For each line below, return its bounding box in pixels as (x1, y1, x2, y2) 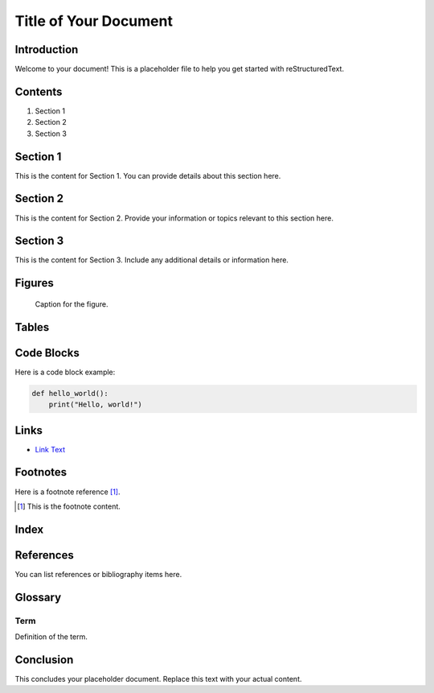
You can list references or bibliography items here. (14, 569, 182, 579)
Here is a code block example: (14, 367, 116, 377)
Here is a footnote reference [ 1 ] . (14, 487, 121, 497)
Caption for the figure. (35, 299, 108, 309)
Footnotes (14, 465, 68, 479)
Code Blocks (14, 346, 80, 360)
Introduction (14, 43, 79, 56)
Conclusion (14, 653, 74, 666)
